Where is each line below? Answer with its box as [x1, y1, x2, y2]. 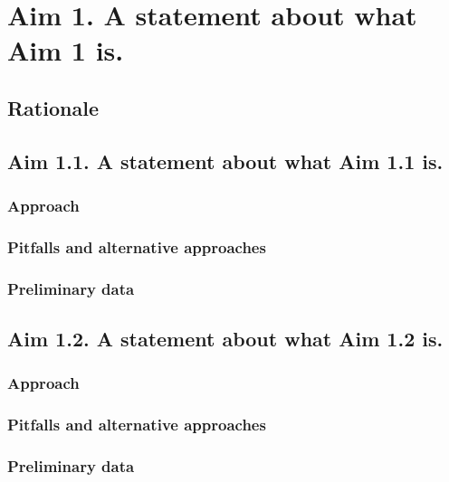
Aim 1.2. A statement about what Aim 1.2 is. [7, 325, 444, 353]
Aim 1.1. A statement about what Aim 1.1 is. [7, 146, 444, 175]
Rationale [7, 93, 99, 121]
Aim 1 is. [7, 32, 124, 69]
